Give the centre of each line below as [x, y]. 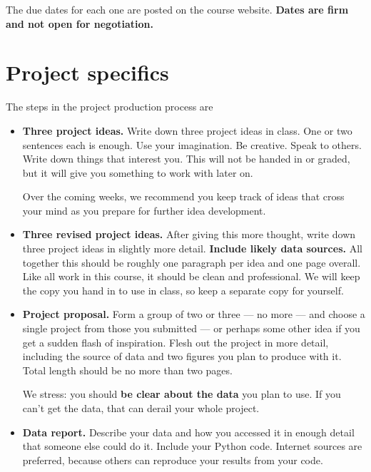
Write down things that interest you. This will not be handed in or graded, [186, 159]
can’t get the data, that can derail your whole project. [141, 408]
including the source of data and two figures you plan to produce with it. [182, 356]
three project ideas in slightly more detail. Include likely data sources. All [192, 248]
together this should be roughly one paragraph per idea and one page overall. [192, 262]
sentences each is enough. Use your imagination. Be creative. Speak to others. [192, 144]
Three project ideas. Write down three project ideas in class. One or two [187, 130]
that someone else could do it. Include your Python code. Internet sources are [192, 446]
